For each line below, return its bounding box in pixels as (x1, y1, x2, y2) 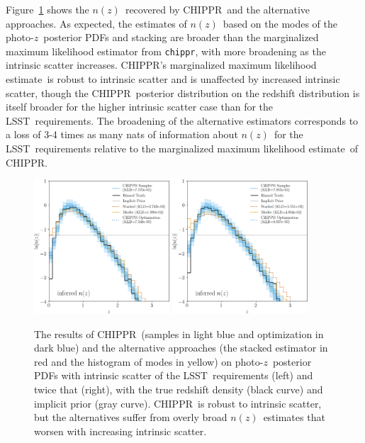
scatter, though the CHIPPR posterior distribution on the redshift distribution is (6, 85, 360, 100)
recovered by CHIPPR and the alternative (125, 2, 310, 16)
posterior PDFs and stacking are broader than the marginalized (43, 30, 319, 45)
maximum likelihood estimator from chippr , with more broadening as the (6, 43, 326, 58)
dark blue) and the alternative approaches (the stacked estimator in (34, 340, 328, 355)
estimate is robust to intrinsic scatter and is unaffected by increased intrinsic (6, 72, 340, 86)
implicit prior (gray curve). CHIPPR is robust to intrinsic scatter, (34, 396, 322, 410)
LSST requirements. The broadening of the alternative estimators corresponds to (6, 113, 359, 128)
